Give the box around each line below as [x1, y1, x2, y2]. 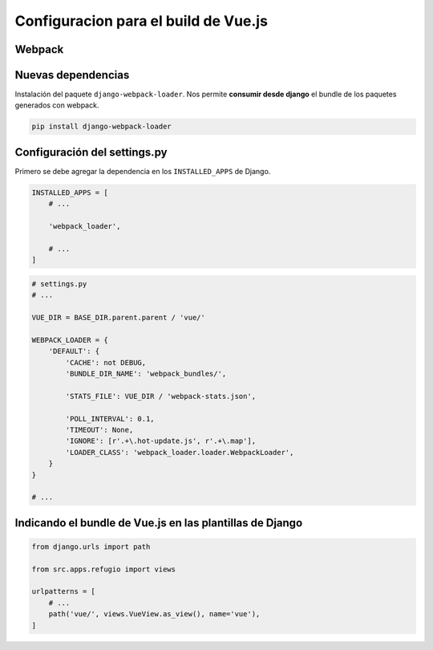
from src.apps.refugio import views [31, 564, 176, 574]
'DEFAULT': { [48, 347, 100, 356]
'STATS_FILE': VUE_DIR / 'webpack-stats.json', [65, 392, 257, 400]
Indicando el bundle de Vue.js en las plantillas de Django [14, 516, 303, 530]
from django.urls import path [31, 542, 151, 551]
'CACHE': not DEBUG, [65, 358, 147, 367]
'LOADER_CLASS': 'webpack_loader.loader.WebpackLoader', [65, 448, 294, 457]
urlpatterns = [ [31, 587, 96, 596]
